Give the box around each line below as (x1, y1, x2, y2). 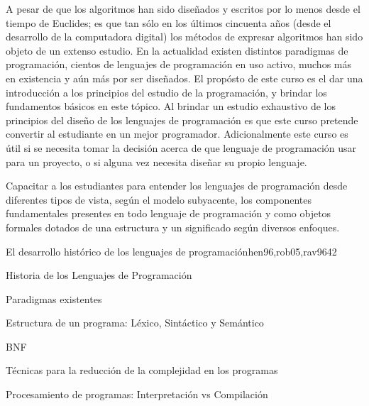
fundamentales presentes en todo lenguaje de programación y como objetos (6, 206, 331, 221)
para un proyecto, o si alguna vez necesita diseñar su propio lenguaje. (6, 154, 307, 169)
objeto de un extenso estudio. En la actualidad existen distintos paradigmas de (6, 43, 348, 57)
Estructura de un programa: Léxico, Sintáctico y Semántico (6, 315, 264, 330)
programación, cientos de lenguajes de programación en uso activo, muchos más (6, 57, 352, 72)
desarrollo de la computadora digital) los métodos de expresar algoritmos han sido (6, 29, 363, 44)
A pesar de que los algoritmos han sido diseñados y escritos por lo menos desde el (6, 1, 360, 16)
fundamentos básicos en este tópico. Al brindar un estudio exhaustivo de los (6, 99, 336, 114)
